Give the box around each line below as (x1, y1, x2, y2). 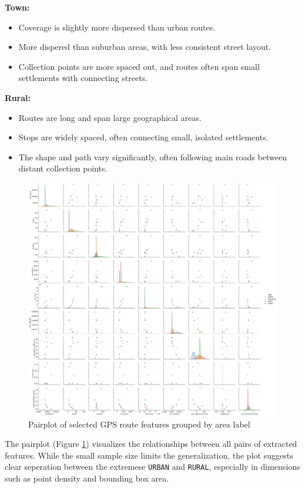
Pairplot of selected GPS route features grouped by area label (28, 418, 250, 430)
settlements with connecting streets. (18, 72, 148, 84)
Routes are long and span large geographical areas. (18, 111, 202, 123)
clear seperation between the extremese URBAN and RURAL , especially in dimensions (5, 460, 300, 473)
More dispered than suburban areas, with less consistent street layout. (18, 41, 272, 53)
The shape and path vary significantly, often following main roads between (18, 150, 287, 163)
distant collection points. (18, 162, 108, 174)
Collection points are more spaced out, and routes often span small (18, 60, 260, 72)
